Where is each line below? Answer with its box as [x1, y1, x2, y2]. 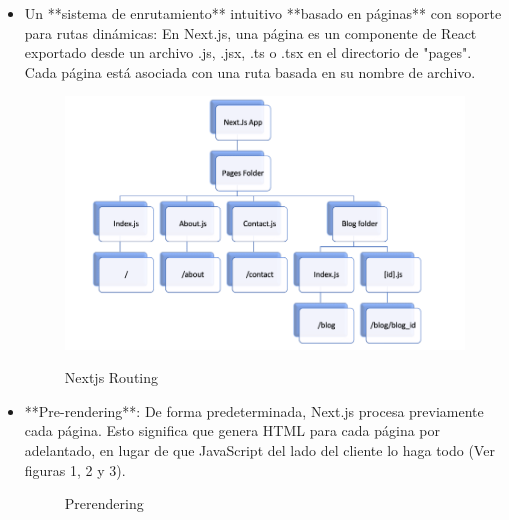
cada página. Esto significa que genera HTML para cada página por [24, 420, 441, 441]
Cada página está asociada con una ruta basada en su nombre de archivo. [24, 61, 476, 82]
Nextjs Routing [64, 367, 159, 388]
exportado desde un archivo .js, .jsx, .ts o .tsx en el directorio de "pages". [24, 42, 472, 63]
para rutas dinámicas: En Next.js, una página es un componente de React [24, 22, 477, 43]
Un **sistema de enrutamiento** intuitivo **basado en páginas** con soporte [24, 3, 502, 23]
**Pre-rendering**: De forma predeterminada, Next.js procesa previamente [24, 400, 484, 421]
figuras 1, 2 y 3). [24, 459, 126, 480]
